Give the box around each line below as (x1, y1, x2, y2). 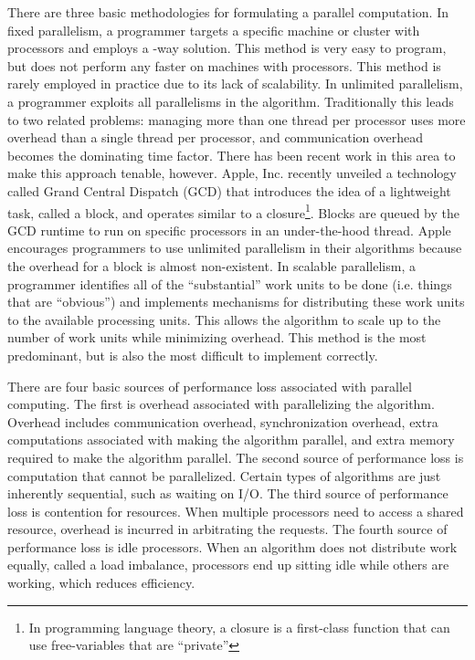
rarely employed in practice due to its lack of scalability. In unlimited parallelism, (7, 74, 463, 93)
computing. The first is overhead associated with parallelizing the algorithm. (7, 394, 435, 414)
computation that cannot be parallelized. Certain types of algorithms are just (7, 466, 441, 485)
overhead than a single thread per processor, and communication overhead (7, 128, 424, 147)
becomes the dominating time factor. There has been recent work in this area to (7, 145, 456, 164)
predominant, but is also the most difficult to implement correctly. (7, 345, 378, 364)
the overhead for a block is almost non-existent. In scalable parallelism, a (7, 256, 416, 275)
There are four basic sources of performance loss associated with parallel (7, 376, 412, 395)
